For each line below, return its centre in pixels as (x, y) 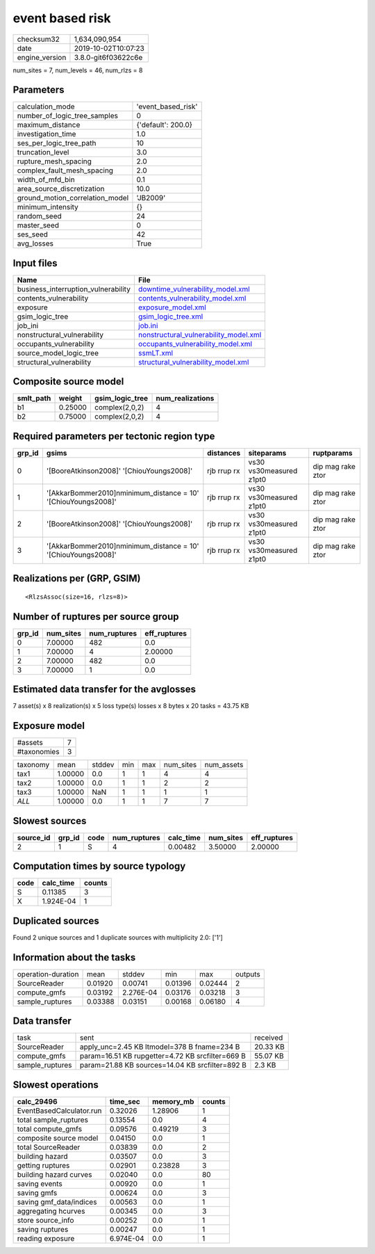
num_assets (224, 765)
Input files (35, 263)
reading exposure (46, 1238)
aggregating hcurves (51, 1211)
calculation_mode (46, 106)
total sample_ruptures (52, 1120)
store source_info (45, 1220)
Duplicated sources (56, 921)
